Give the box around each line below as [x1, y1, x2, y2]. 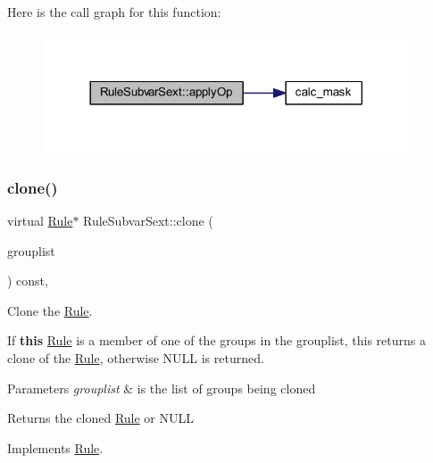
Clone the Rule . [7, 301, 93, 319]
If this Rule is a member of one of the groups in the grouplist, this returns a [7, 331, 426, 350]
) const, [7, 271, 48, 290]
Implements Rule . [7, 438, 104, 457]
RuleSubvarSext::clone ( [83, 211, 213, 230]
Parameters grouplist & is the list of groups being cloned [7, 378, 316, 397]
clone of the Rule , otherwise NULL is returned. [7, 349, 264, 368]
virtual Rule [7, 211, 73, 230]
